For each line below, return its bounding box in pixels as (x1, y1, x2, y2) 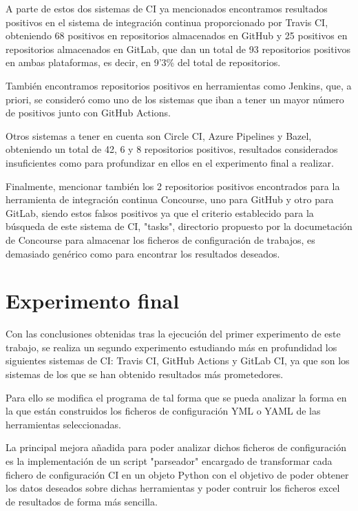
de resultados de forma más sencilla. (6, 494, 158, 508)
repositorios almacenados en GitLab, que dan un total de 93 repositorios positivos (6, 41, 351, 56)
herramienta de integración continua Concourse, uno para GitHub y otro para (6, 192, 334, 207)
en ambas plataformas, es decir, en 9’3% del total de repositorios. (6, 55, 281, 70)
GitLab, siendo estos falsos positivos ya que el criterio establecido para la (6, 205, 314, 220)
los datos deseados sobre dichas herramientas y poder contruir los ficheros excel (6, 481, 340, 495)
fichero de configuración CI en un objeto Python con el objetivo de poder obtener (6, 467, 349, 481)
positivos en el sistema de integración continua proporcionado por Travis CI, (6, 14, 328, 29)
